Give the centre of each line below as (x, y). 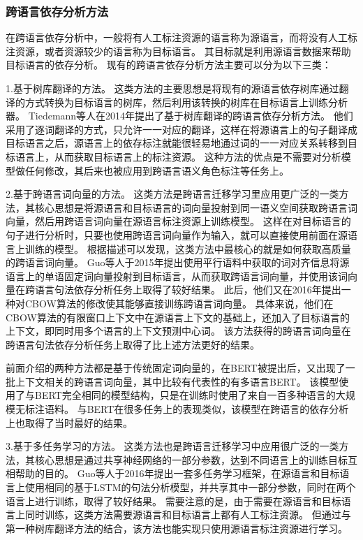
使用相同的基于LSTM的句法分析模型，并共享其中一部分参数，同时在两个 (190, 487)
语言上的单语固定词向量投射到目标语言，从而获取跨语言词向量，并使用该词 (177, 276)
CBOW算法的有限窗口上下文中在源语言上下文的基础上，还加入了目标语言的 (178, 317)
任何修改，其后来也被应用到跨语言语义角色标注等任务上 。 (157, 170)
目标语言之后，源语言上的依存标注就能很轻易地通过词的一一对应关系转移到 (177, 143)
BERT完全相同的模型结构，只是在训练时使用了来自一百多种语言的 (185, 395)
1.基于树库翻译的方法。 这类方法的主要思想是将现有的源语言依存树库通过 (172, 88)
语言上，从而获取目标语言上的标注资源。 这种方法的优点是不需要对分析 (178, 156)
